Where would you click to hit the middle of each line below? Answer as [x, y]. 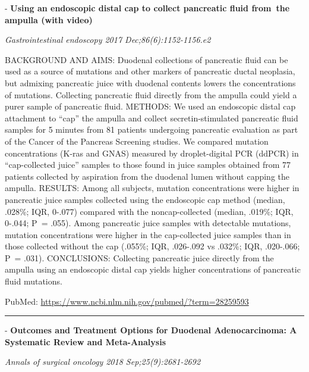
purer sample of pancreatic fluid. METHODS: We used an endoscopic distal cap [150, 106]
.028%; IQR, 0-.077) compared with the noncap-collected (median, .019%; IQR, [149, 211]
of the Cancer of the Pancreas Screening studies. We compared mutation [137, 141]
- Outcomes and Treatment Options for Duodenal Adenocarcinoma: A [151, 330]
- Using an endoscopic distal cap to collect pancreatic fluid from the [147, 8]
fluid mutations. [34, 281]
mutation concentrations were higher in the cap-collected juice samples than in [148, 234]
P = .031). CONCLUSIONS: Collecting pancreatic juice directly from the [139, 257]
